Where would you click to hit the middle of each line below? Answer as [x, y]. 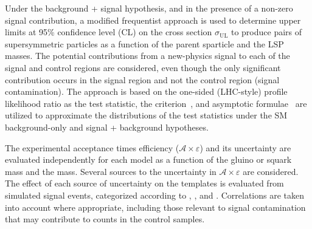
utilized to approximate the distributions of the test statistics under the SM [146, 115]
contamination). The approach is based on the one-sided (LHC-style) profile [146, 91]
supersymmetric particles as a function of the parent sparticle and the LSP [144, 43]
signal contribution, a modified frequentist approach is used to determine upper [153, 20]
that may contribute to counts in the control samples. [105, 219]
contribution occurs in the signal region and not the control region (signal [142, 79]
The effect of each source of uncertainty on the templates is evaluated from [144, 183]
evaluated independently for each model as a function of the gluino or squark [148, 159]
